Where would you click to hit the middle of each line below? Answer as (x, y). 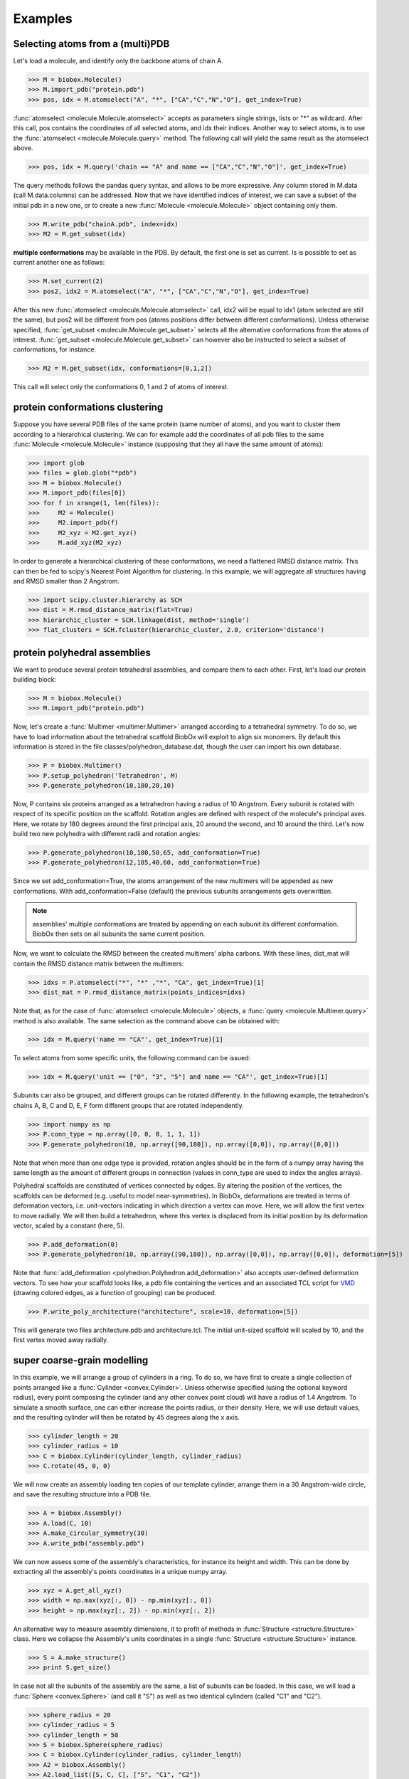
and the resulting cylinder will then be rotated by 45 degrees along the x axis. (126, 1417)
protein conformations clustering (88, 407)
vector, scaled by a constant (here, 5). (69, 1225)
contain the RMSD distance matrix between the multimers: (99, 964)
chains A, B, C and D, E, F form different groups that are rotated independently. (129, 1105)
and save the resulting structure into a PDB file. (82, 1494)
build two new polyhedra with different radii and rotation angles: (107, 834)
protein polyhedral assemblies (82, 652)
